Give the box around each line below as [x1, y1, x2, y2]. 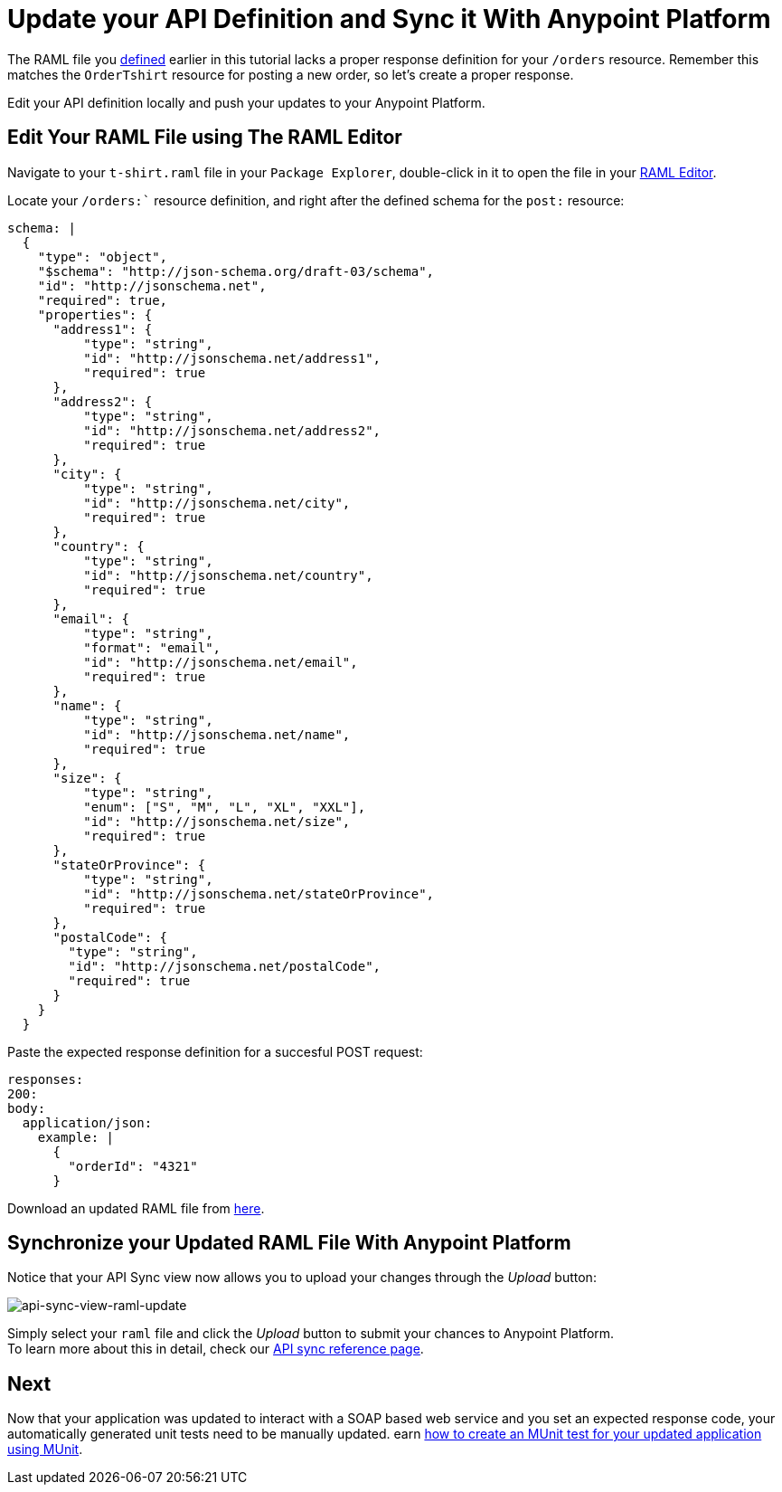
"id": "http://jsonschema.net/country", [83, 567, 373, 583]
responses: [7, 1071, 84, 1087]
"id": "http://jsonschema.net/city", [83, 495, 351, 510]
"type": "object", [37, 249, 168, 264]
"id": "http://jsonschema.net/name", [83, 727, 351, 742]
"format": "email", [83, 640, 221, 655]
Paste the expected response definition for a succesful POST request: [7, 1043, 423, 1060]
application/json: [22, 1115, 153, 1130]
